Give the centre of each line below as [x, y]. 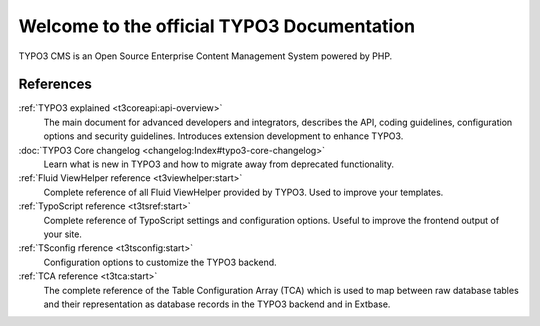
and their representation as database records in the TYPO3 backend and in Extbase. [217, 304]
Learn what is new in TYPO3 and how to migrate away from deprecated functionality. [219, 164]
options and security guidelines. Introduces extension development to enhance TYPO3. [223, 136]
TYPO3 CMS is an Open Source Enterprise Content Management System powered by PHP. [205, 56]
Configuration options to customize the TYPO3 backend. [160, 262]
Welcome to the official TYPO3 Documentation [216, 26]
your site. [62, 234]
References [55, 84]
